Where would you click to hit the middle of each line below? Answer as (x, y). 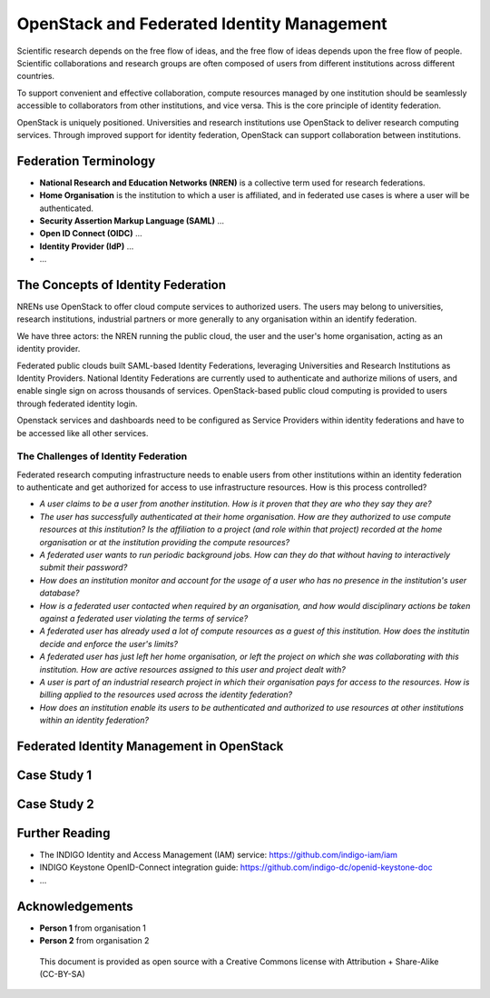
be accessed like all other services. (83, 433)
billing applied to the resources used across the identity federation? (166, 694)
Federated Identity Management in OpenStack (150, 746)
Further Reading (64, 833)
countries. (35, 76)
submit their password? (83, 567)
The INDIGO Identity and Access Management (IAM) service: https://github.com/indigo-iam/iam (219, 855)
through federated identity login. (77, 404)
